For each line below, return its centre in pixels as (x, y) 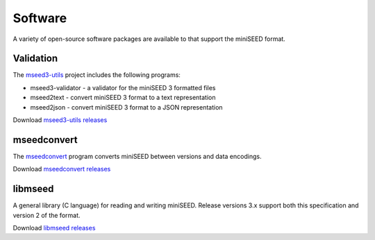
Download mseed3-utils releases (60, 120)
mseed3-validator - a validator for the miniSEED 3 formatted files (123, 87)
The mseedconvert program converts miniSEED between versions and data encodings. (137, 156)
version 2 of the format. (47, 215)
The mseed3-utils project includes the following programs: (97, 75)
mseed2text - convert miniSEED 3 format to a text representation (123, 98)
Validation (35, 59)
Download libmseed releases (54, 228)
